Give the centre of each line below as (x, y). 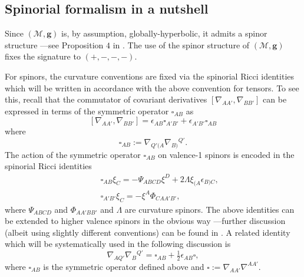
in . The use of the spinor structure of (181, 44)
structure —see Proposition (54, 44)
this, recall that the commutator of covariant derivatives (106, 99)
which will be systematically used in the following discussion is (118, 244)
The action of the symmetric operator (73, 154)
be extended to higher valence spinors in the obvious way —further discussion (145, 221)
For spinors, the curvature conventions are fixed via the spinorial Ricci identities (150, 76)
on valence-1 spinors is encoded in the (226, 154)
